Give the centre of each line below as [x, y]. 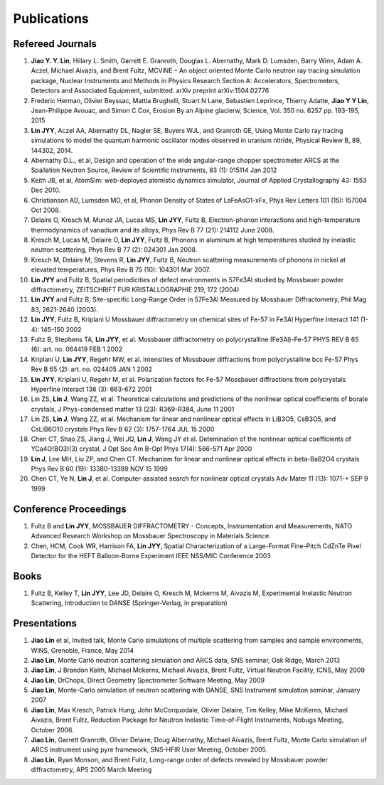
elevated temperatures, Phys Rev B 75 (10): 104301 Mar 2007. [121, 269]
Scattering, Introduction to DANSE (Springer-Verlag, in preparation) [129, 603]
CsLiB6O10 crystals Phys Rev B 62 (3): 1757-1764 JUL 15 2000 [123, 429]
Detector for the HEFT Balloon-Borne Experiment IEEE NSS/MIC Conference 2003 [151, 555]
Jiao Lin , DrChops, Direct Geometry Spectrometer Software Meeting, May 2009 [148, 680]
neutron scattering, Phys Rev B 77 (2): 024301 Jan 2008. [114, 250]
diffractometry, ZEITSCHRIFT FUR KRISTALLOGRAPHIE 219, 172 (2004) [135, 290]
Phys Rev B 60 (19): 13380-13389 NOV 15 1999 [100, 469]
